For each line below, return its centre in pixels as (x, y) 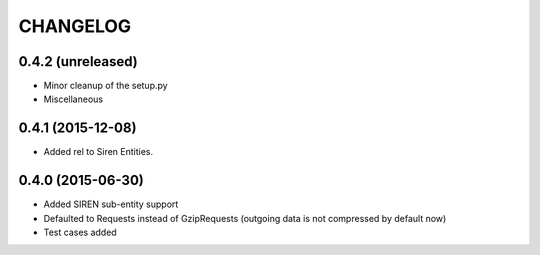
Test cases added (80, 232)
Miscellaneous (73, 99)
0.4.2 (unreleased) (78, 61)
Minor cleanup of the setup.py (106, 86)
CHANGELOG (75, 26)
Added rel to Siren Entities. (98, 152)
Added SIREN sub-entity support (111, 204)
